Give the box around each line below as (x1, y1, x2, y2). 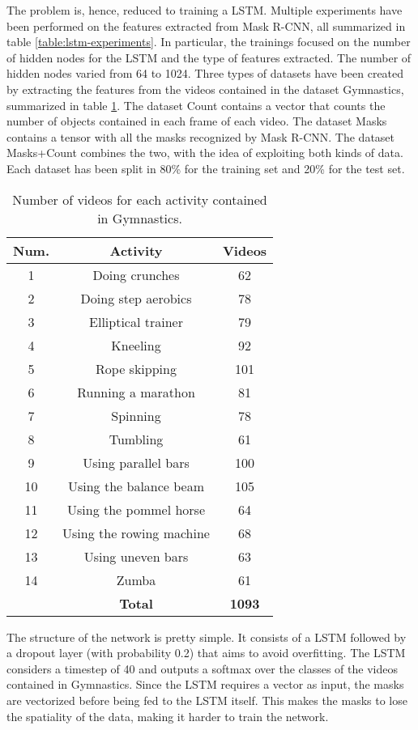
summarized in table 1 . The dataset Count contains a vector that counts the (6, 96, 386, 113)
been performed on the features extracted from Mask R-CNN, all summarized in (6, 17, 406, 34)
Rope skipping (96, 359, 177, 378)
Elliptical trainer (89, 312, 183, 331)
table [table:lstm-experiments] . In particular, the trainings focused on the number (6, 33, 411, 50)
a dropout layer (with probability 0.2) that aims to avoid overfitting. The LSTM (6, 644, 406, 661)
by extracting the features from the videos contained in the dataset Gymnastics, (6, 80, 404, 97)
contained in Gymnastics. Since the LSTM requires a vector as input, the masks (6, 676, 404, 693)
